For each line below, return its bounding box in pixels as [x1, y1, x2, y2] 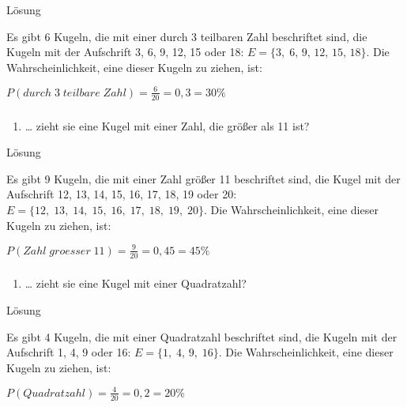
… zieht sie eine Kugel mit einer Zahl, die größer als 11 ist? [24, 117, 310, 134]
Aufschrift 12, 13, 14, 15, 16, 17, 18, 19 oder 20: [6, 186, 237, 202]
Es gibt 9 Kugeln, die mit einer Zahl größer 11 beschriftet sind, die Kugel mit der [6, 170, 401, 187]
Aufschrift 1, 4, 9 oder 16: [6, 344, 131, 360]
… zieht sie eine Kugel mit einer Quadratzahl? [24, 275, 247, 292]
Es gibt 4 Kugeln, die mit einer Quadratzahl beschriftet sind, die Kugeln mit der [6, 328, 398, 345]
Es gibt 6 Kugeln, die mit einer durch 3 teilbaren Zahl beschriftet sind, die [6, 28, 367, 44]
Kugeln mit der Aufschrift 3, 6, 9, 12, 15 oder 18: [6, 43, 244, 60]
